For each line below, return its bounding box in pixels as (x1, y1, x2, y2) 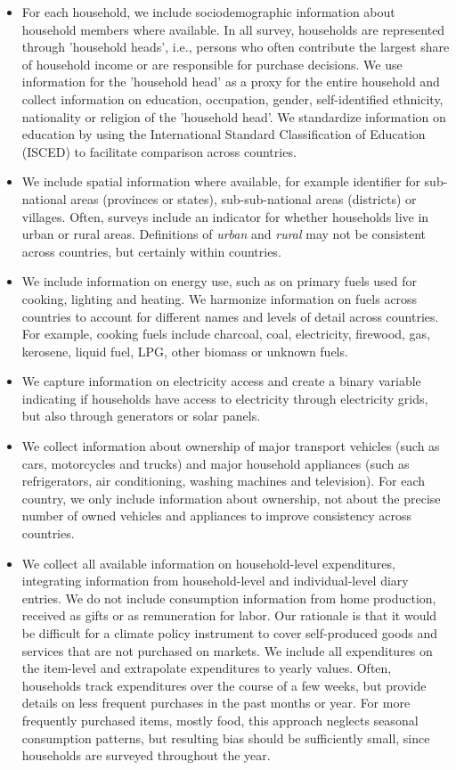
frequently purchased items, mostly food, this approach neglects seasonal (21, 710, 419, 729)
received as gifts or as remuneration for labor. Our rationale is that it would (21, 606, 437, 625)
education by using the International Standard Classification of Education (21, 125, 426, 143)
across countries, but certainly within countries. (21, 242, 281, 260)
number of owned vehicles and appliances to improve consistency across (21, 506, 412, 525)
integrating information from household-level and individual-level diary (21, 571, 409, 590)
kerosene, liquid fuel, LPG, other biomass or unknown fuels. (21, 341, 348, 360)
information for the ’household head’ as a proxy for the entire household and (21, 72, 440, 91)
